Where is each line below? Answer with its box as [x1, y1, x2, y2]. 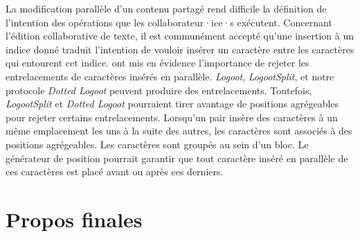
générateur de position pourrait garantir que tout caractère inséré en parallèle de [6, 150, 348, 165]
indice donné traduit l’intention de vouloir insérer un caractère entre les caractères [6, 42, 354, 56]
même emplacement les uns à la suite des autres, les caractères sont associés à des [6, 123, 352, 138]
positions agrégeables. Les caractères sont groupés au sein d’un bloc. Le [6, 137, 309, 151]
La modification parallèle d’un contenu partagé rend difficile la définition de [6, 1, 327, 15]
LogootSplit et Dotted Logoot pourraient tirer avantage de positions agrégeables [6, 96, 339, 111]
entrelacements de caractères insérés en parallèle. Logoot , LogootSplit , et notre [6, 69, 334, 83]
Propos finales [6, 204, 143, 233]
